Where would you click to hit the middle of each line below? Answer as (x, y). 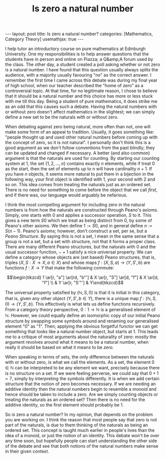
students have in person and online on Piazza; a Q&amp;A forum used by (79, 59)
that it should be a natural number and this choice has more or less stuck (79, 96)
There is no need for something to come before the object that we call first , (81, 190)
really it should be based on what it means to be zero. (60, 348)
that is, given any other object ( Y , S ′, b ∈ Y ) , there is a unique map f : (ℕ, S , (81, 299)
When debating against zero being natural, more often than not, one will (78, 127)
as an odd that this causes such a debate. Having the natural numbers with (81, 106)
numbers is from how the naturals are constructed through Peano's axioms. (82, 210)
